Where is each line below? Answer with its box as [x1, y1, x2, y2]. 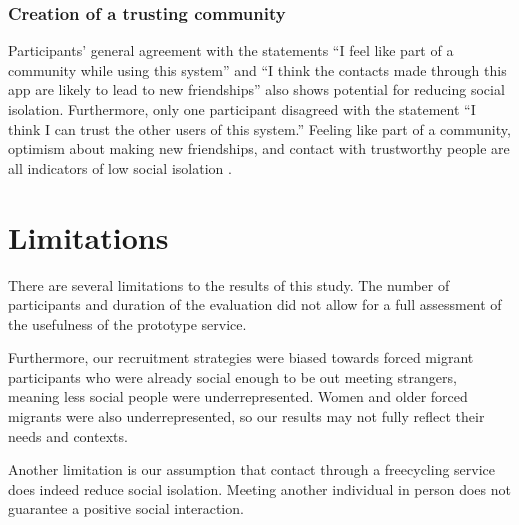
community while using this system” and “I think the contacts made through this [8, 59, 507, 80]
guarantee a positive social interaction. [8, 498, 244, 519]
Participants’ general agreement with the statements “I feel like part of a [8, 40, 454, 61]
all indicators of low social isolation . [8, 157, 232, 178]
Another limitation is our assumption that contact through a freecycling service [8, 459, 496, 480]
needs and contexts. [8, 425, 128, 446]
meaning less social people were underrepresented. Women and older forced [8, 386, 468, 407]
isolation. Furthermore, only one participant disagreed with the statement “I [8, 99, 476, 119]
